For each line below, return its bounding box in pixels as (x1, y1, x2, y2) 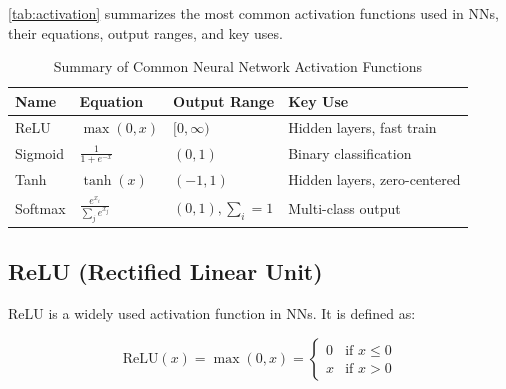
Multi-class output (288, 198, 401, 219)
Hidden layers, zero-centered (288, 168, 461, 189)
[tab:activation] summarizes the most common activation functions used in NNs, (8, 3, 499, 23)
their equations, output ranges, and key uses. (8, 22, 283, 43)
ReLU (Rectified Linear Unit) (8, 256, 323, 287)
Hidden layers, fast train (288, 116, 437, 137)
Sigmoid (15, 142, 65, 163)
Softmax (15, 198, 66, 219)
